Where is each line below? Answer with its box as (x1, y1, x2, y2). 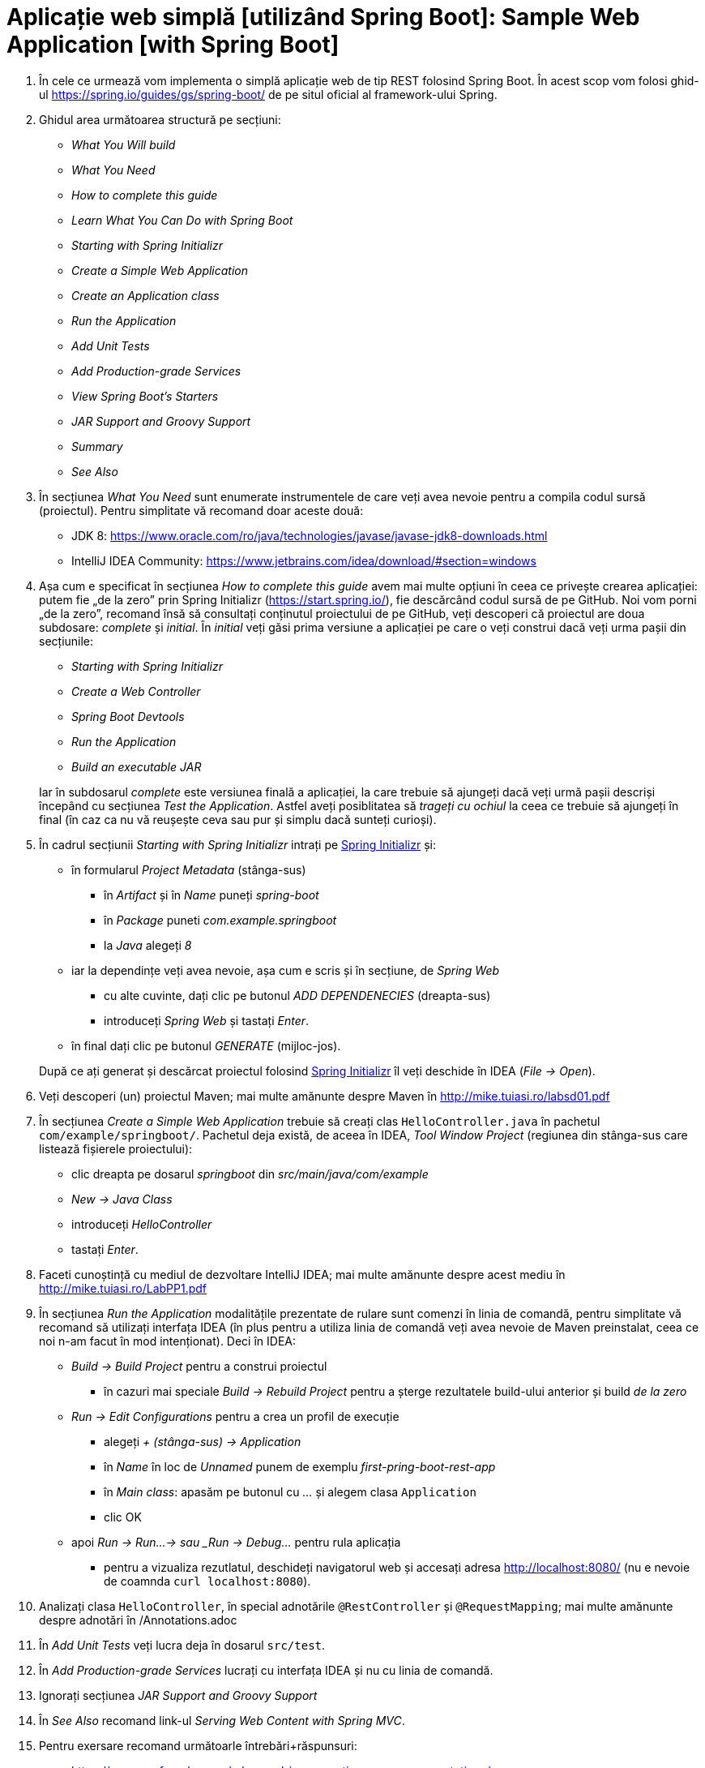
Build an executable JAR (71, 759, 202, 774)
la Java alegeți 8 (104, 938, 192, 952)
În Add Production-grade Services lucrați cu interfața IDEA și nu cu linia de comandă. (39, 1663, 493, 1677)
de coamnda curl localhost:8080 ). (104, 1573, 311, 1588)
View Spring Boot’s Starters (71, 388, 219, 403)
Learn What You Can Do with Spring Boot (71, 212, 293, 227)
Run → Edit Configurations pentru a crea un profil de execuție (71, 1409, 399, 1423)
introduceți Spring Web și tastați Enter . (104, 1013, 310, 1028)
